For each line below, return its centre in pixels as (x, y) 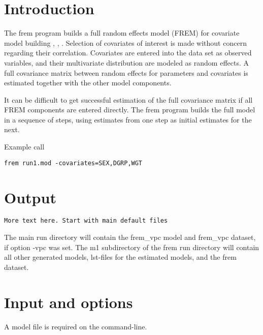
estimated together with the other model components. (88, 83)
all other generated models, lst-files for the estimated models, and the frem (120, 257)
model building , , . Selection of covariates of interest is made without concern (125, 42)
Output (30, 197)
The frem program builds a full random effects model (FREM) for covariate (122, 33)
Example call (24, 147)
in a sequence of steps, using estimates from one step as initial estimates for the (128, 119)
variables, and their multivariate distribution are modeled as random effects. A (126, 62)
